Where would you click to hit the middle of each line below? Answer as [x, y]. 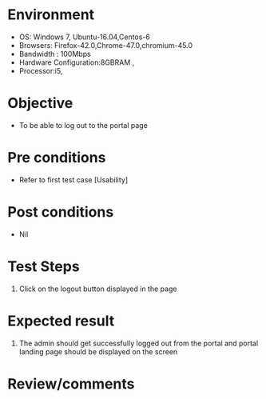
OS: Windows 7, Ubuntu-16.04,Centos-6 [85, 37]
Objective [40, 104]
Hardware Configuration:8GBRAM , [77, 62]
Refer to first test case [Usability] [73, 180]
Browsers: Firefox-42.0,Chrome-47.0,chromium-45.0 [106, 45]
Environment [51, 15]
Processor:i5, [41, 70]
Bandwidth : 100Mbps [55, 54]
